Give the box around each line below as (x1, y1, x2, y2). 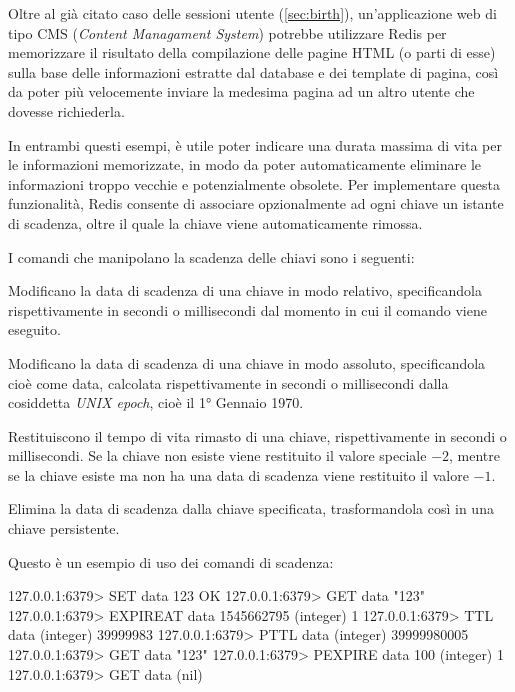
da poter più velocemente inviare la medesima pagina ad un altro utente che (8, 81, 475, 102)
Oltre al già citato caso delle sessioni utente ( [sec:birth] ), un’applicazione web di (8, 3, 497, 23)
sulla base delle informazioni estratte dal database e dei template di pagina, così (8, 61, 499, 82)
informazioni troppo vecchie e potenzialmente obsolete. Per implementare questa (8, 173, 501, 194)
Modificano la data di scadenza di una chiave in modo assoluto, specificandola (8, 352, 486, 373)
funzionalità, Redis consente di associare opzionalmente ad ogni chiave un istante (8, 193, 504, 214)
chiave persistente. (8, 518, 120, 539)
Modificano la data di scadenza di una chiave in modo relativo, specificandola (8, 280, 482, 301)
